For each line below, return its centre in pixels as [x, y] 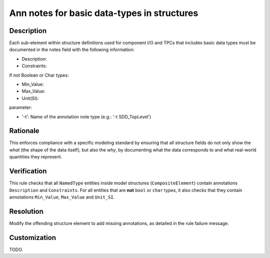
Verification [28, 171]
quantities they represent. [36, 157]
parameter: [21, 107]
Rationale [24, 131]
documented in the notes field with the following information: [72, 49]
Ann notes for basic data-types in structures [104, 13]
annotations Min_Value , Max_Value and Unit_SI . [62, 197]
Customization [33, 237]
